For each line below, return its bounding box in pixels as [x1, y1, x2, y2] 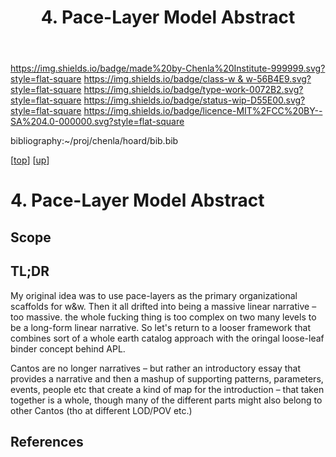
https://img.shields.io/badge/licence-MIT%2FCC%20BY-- [83, 105, 323, 117]
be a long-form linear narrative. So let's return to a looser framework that [10, 321, 312, 333]
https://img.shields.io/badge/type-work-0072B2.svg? [83, 84, 304, 96]
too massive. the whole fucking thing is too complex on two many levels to [10, 311, 317, 323]
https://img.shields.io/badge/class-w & [83, 73, 244, 85]
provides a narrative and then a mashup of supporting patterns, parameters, [10, 372, 324, 385]
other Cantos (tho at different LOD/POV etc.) [10, 404, 193, 416]
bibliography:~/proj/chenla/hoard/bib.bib [10, 135, 179, 147]
